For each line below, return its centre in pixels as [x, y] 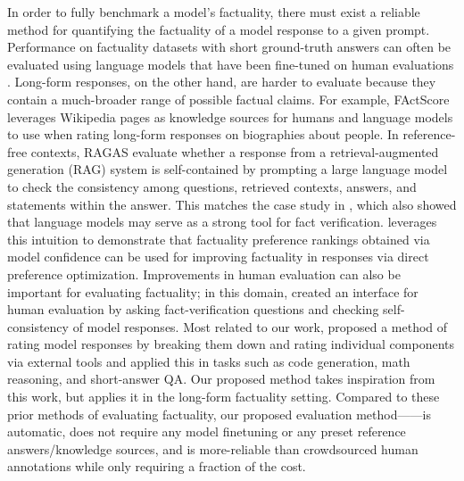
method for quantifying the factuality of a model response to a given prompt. [219, 29]
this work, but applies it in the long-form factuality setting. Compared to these [224, 397]
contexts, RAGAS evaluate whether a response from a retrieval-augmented [235, 151]
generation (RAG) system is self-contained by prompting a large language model [228, 169]
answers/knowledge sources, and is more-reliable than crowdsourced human [213, 448]
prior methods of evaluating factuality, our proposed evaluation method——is [219, 414]
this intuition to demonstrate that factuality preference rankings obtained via [219, 239]
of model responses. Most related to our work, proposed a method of [260, 326]
